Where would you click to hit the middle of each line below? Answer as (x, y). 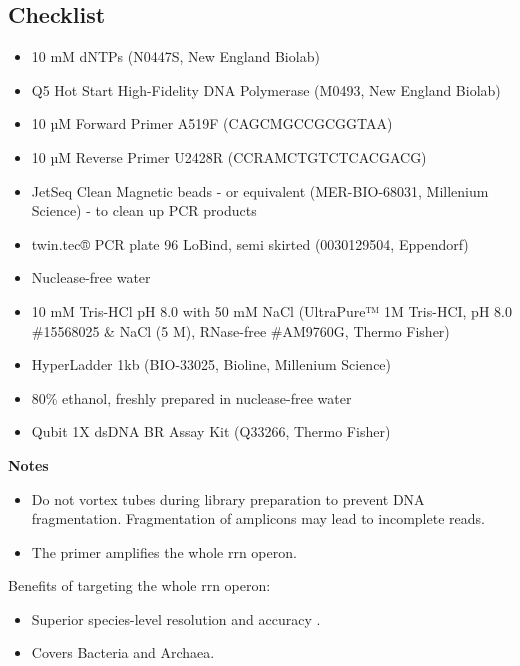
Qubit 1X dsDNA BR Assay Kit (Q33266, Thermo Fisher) (211, 431)
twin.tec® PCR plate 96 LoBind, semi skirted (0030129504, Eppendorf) (250, 243)
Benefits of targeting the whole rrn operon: (139, 585)
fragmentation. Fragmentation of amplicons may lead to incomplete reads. (258, 518)
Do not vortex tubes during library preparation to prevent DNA (228, 498)
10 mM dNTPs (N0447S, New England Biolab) (175, 56)
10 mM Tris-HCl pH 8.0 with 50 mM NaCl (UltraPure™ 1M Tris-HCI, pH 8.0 (271, 310)
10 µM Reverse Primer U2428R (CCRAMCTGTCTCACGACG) (229, 156)
